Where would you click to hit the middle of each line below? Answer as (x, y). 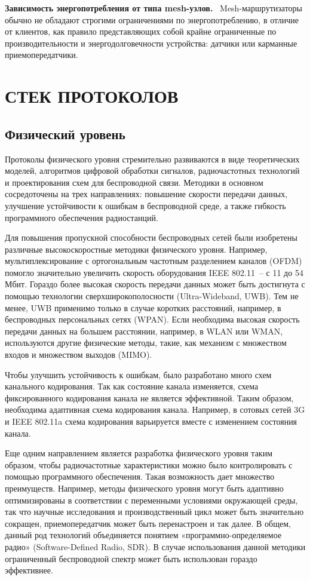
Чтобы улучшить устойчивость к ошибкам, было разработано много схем (138, 374)
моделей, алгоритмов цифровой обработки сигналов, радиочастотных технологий (152, 171)
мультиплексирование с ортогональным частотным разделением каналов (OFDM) (154, 261)
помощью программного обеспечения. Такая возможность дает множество (140, 476)
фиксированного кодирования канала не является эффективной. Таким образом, (149, 398)
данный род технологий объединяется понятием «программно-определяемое (143, 535)
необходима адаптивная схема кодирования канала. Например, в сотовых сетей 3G (155, 409)
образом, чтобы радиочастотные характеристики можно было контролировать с (149, 464)
